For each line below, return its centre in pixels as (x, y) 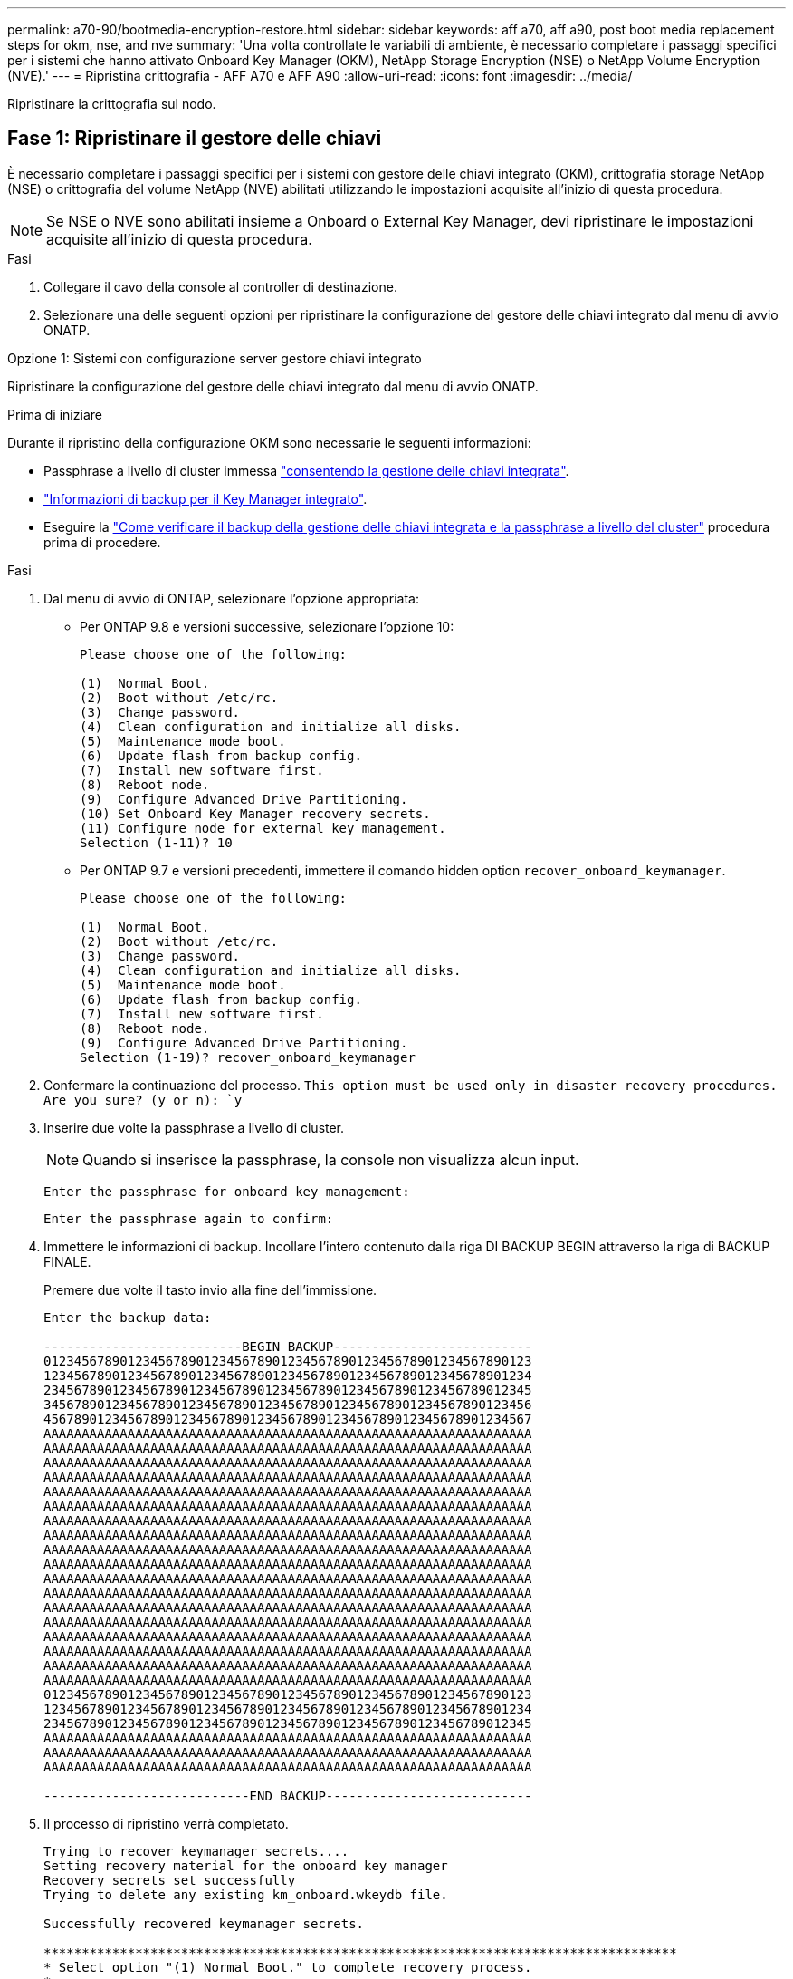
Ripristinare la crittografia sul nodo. (112, 104)
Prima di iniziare (55, 414)
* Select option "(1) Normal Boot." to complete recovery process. (288, 1967)
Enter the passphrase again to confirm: (189, 1218)
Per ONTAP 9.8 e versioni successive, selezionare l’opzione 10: (267, 626)
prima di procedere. (102, 542)
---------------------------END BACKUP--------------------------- (288, 1796)
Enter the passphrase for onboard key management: (227, 1191)
